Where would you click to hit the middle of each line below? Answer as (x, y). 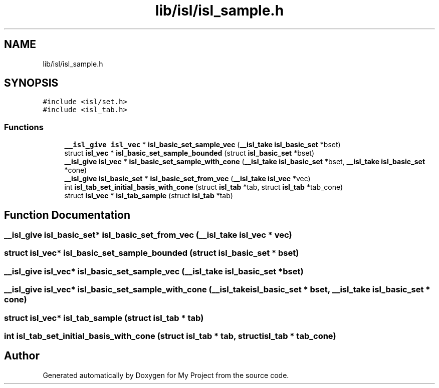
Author (22, 356)
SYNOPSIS (31, 83)
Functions (24, 127)
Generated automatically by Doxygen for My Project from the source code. (166, 375)
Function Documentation (67, 215)
